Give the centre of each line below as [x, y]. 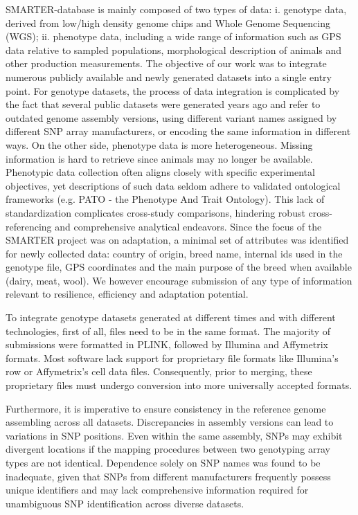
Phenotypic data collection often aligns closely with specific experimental [160, 172]
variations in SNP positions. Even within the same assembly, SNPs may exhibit [174, 435]
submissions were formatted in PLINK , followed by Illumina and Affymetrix [167, 344]
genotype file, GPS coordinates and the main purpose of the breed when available [179, 267]
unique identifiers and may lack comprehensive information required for [157, 490]
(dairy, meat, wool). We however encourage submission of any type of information [179, 280]
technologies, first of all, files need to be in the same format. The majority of [168, 331]
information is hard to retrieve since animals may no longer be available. [159, 158]
